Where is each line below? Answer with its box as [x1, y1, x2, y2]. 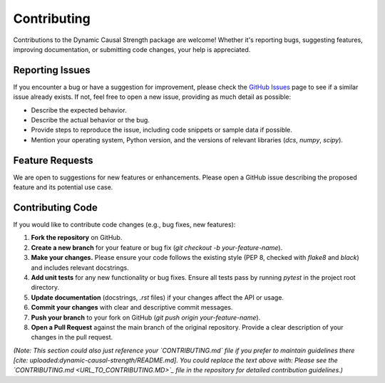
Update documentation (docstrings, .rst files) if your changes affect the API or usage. [31, 293, 284, 302]
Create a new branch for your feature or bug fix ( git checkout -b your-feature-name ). [31, 243, 283, 252]
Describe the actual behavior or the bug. [31, 116, 150, 125]
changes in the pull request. [31, 333, 113, 342]
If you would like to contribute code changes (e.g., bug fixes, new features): [13, 221, 236, 229]
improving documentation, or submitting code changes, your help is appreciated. [13, 45, 251, 53]
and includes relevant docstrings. [31, 263, 129, 272]
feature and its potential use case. [13, 183, 113, 191]
